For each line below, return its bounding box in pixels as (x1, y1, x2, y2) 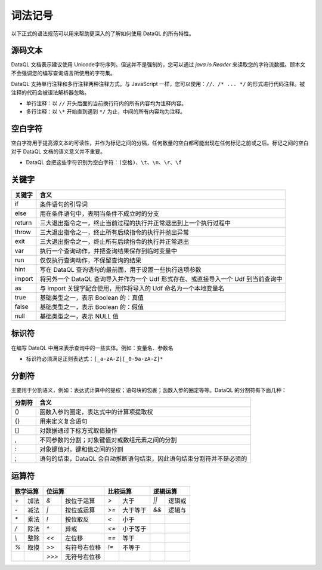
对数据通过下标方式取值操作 (39, 427, 117, 435)
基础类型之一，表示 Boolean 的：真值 (39, 293, 144, 302)
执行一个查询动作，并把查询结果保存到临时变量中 (39, 247, 178, 255)
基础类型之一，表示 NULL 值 (39, 312, 119, 320)
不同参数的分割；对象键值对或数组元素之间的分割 (39, 436, 177, 445)
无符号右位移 (64, 553, 101, 561)
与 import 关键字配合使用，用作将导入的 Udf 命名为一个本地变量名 (39, 284, 225, 292)
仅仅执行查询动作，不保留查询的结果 (39, 256, 142, 264)
